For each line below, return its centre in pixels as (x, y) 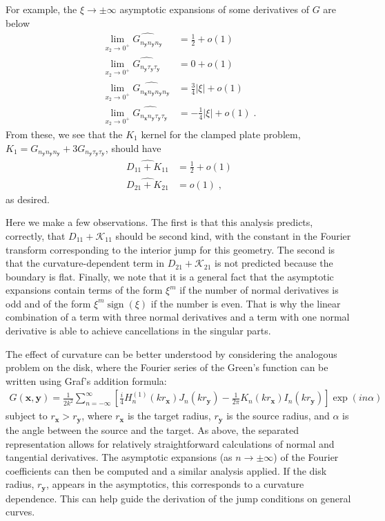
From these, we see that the (64, 134)
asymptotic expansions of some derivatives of (214, 9)
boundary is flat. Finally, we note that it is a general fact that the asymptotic (170, 276)
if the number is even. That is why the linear (246, 303)
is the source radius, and (278, 416)
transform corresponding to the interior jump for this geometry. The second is (170, 249)
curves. (20, 512)
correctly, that (36, 235)
